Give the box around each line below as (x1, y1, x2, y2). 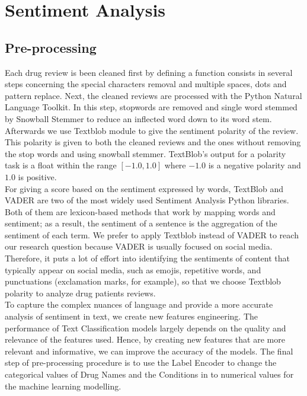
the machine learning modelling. (5, 379, 121, 392)
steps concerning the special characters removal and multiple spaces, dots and (5, 78, 287, 90)
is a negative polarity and (208, 159, 301, 171)
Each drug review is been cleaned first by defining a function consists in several (5, 66, 293, 78)
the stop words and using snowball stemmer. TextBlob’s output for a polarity (5, 147, 286, 159)
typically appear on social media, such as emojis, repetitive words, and (5, 263, 261, 276)
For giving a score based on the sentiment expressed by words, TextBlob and (5, 182, 283, 194)
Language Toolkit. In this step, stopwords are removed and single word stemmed (5, 101, 298, 113)
